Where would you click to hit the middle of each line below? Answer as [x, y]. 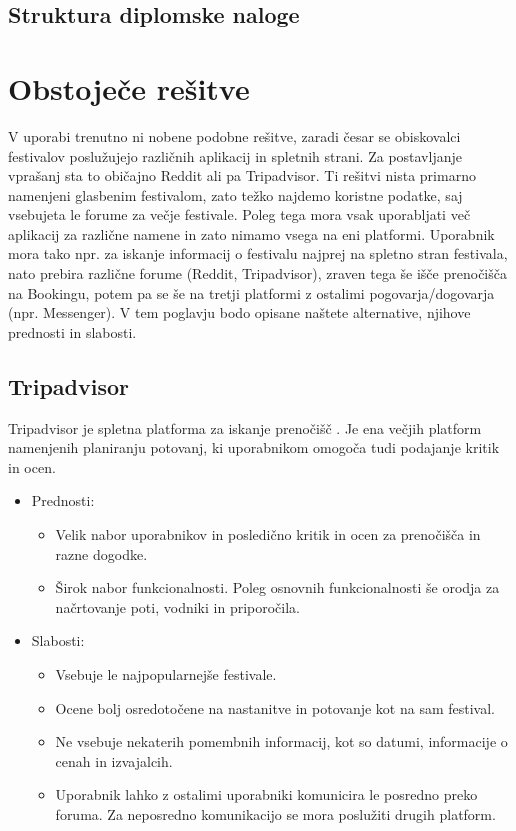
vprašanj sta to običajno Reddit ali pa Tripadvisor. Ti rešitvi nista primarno [242, 175]
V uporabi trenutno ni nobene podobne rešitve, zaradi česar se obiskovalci [234, 135]
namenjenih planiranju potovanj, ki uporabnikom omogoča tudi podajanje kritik [254, 447]
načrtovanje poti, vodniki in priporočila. [178, 606]
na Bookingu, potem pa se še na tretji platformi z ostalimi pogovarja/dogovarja [251, 292]
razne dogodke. [101, 553]
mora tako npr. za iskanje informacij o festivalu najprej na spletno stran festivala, [258, 253]
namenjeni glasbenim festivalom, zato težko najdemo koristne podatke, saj [235, 194]
